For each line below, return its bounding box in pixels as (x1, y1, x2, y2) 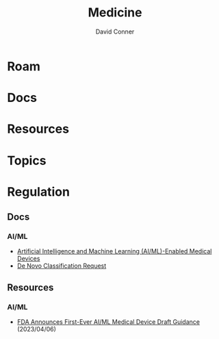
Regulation (7, 184, 70, 199)
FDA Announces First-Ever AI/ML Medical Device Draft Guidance (16, 318, 201, 326)
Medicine (88, 5, 142, 21)
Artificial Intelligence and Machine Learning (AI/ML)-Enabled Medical (16, 247, 212, 255)
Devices (16, 255, 40, 263)
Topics (7, 153, 47, 168)
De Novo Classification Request (16, 262, 107, 270)
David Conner (95, 27, 135, 36)
